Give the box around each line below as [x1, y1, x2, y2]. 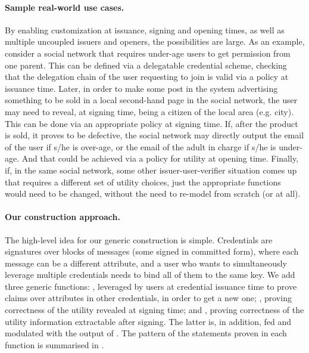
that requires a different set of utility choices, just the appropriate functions [5, 175, 281, 188]
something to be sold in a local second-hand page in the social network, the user [5, 94, 298, 106]
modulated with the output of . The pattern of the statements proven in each [5, 327, 287, 339]
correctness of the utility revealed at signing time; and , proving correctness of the [5, 304, 304, 316]
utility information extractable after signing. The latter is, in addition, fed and [5, 315, 292, 327]
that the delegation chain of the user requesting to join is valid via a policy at [5, 70, 289, 83]
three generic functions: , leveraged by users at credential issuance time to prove [5, 280, 297, 292]
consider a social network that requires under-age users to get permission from [5, 47, 291, 59]
